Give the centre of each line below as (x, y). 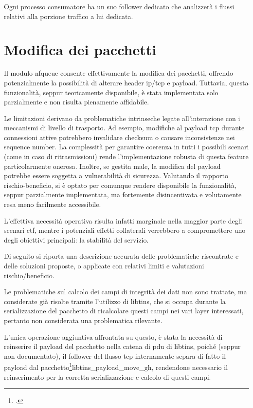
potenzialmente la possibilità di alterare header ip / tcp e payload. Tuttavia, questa (126, 82)
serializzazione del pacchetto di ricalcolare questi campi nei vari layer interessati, (124, 311)
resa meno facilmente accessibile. (53, 204)
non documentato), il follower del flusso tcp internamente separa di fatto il (115, 356)
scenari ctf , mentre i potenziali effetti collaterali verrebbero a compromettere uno (125, 230)
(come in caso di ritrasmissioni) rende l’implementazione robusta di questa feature (126, 156)
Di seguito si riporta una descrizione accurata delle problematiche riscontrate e (121, 256)
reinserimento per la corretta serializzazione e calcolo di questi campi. (108, 377)
